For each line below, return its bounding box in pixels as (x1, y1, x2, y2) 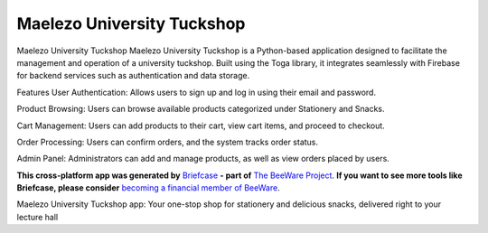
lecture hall (16, 211, 59, 222)
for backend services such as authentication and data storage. (16, 70, 250, 81)
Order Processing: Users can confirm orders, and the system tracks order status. (16, 136, 319, 147)
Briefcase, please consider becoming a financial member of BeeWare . (16, 182, 280, 193)
